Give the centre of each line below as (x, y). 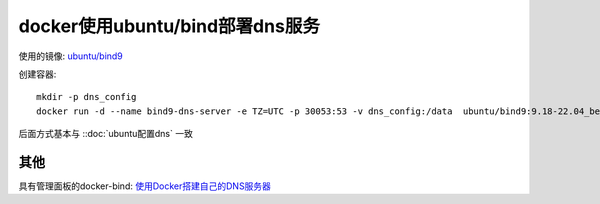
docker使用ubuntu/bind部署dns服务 (169, 26)
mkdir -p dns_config (86, 97)
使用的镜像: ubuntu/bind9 (71, 56)
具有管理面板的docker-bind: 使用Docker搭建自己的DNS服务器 (145, 186)
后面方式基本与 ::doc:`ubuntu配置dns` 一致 (106, 134)
